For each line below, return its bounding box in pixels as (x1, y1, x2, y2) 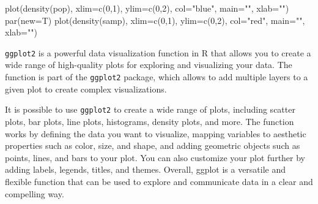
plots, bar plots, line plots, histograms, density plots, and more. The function (5, 115, 294, 127)
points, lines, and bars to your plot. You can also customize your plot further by (5, 151, 306, 164)
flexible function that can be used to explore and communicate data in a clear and (5, 175, 313, 187)
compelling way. (5, 187, 64, 200)
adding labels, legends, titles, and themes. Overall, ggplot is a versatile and (5, 163, 286, 176)
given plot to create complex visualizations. (5, 82, 167, 95)
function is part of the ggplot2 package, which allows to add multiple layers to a (5, 70, 308, 83)
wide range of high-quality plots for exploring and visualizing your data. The (5, 58, 292, 71)
